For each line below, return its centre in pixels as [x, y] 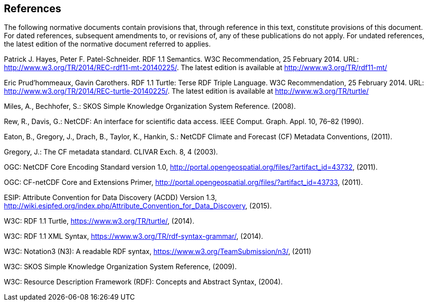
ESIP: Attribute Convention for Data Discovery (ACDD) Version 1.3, [111, 198]
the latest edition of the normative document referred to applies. [107, 44]
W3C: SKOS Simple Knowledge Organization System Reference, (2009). [120, 267]
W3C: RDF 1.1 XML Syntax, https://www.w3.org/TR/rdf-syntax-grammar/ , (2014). [134, 236]
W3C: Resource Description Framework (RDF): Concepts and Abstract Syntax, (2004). [143, 282]
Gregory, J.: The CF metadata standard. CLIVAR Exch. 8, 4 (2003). [111, 152]
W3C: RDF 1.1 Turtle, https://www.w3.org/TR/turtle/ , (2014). [99, 221]
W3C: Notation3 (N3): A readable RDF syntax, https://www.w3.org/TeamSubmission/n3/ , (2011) [158, 252]
